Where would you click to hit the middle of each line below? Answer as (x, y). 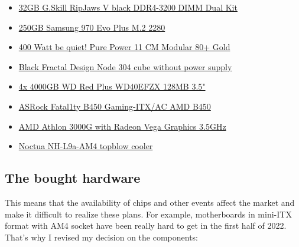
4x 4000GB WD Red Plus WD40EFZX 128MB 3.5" (112, 86)
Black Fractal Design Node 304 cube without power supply (125, 66)
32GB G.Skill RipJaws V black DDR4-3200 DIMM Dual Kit (128, 7)
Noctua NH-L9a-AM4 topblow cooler (86, 146)
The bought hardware (73, 178)
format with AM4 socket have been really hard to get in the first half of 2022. (146, 225)
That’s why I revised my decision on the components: (101, 237)
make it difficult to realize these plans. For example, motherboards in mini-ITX (148, 214)
